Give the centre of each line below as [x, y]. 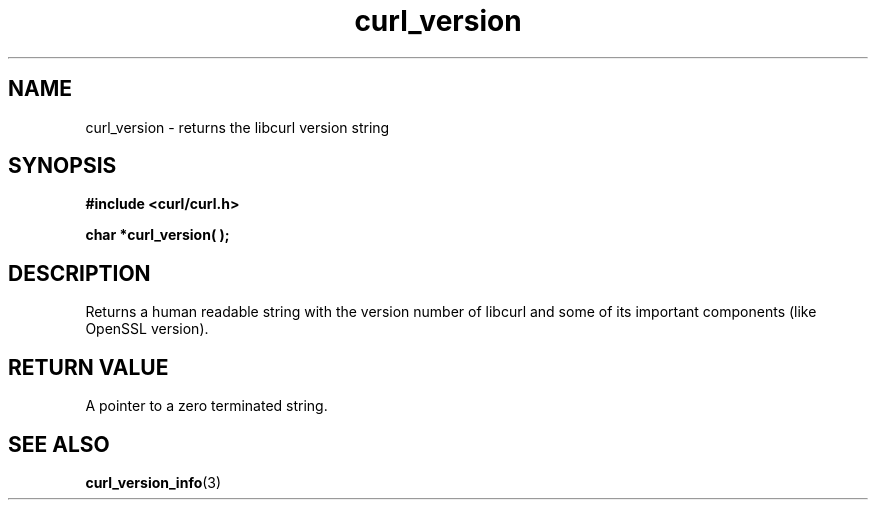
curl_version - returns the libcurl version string [237, 127]
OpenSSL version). [147, 329]
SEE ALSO [59, 444]
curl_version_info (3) [153, 482]
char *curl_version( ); [157, 235]
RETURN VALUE [88, 367]
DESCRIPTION [79, 273]
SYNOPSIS [62, 166]
